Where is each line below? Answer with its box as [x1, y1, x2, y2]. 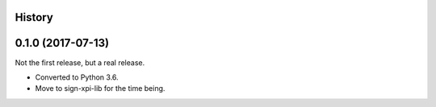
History [15, 10, 54, 24]
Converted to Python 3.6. [35, 72, 119, 82]
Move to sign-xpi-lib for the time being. [35, 84, 166, 93]
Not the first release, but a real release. [15, 57, 145, 68]
